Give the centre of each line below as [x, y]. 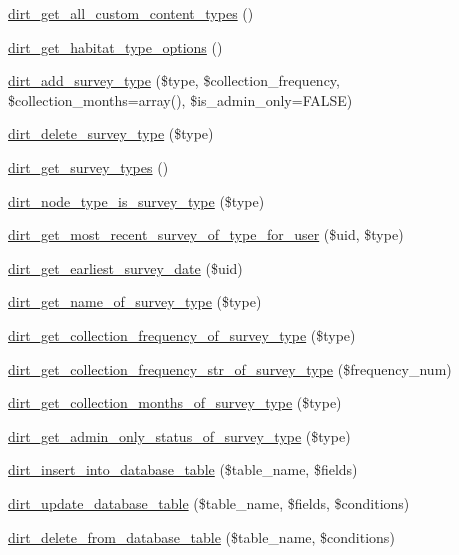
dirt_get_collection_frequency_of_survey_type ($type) [182, 334]
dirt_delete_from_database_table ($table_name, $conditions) [201, 536]
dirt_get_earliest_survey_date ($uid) [125, 267]
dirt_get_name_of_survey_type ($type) [135, 301]
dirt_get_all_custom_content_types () [131, 13]
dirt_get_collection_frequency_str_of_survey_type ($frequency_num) [230, 368]
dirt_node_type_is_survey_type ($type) [136, 200]
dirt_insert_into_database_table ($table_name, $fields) [183, 469]
